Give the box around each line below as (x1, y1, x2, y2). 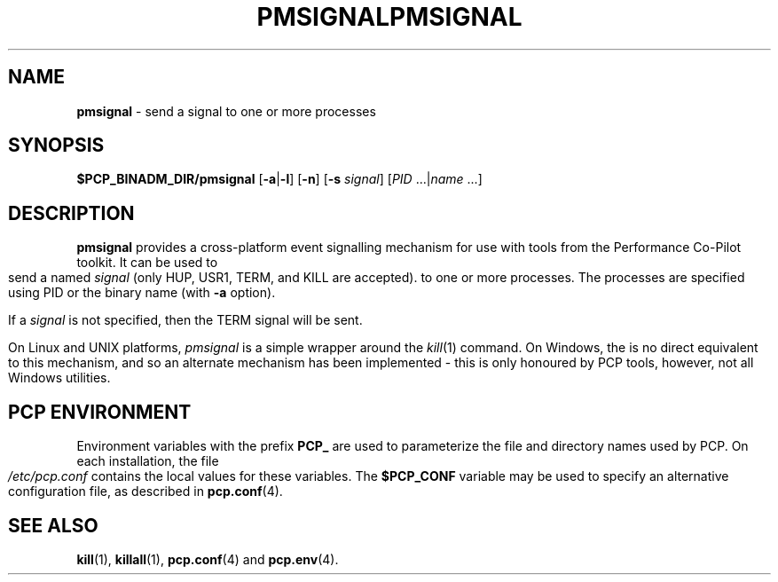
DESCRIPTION (8, 201, 135, 224)
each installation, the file (76, 453, 219, 469)
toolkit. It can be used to (76, 255, 218, 271)
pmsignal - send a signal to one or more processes (76, 103, 376, 119)
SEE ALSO (8, 514, 98, 537)
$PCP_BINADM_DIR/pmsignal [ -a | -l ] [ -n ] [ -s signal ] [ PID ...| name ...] (76, 171, 483, 187)
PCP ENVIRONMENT (8, 400, 192, 423)
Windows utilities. (8, 370, 111, 386)
